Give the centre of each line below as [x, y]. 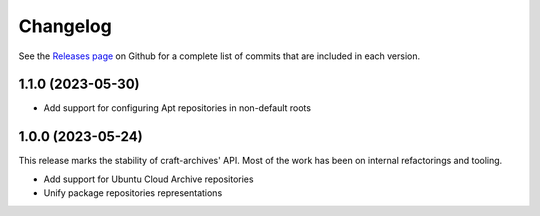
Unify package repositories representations [133, 193]
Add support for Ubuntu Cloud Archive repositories [148, 179]
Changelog [65, 26]
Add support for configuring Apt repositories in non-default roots [177, 108]
